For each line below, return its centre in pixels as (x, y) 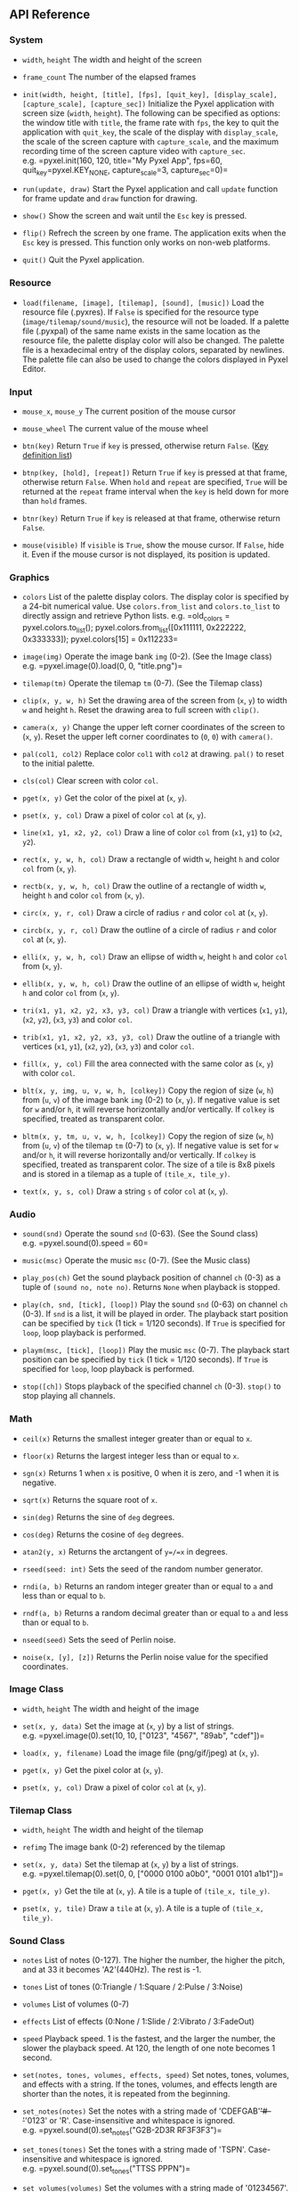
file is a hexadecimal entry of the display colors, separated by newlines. (153, 349)
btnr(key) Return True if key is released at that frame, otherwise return (151, 518)
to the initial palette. (58, 763)
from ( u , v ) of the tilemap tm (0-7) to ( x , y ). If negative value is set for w (150, 1145)
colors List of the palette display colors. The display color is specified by (155, 597)
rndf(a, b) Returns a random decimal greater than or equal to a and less (155, 1613)
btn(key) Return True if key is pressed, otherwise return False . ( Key (145, 446)
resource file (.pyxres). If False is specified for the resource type (141, 312)
